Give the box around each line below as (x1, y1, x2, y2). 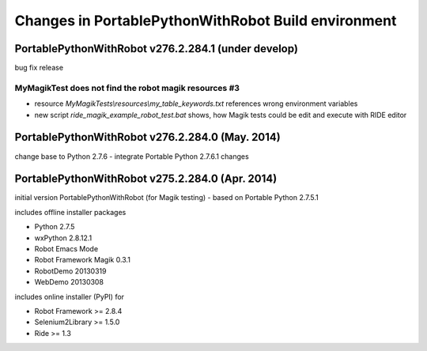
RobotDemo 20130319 (34, 266, 107, 276)
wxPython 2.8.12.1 (34, 233, 93, 243)
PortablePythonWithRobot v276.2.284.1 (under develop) (14, 42, 298, 55)
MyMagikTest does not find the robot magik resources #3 (14, 82, 240, 93)
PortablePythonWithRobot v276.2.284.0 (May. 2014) (14, 130, 281, 144)
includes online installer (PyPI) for (14, 292, 125, 301)
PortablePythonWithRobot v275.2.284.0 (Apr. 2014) (14, 172, 278, 186)
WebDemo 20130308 (34, 277, 104, 287)
